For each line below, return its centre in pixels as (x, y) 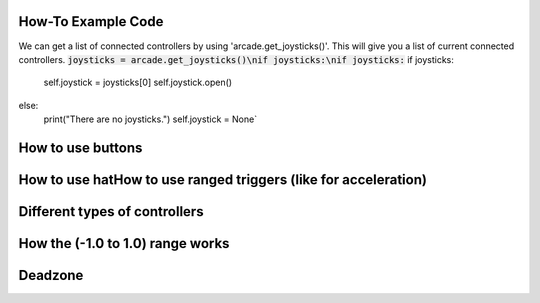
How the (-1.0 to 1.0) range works (124, 243)
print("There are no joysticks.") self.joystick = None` (150, 119)
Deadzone (51, 275)
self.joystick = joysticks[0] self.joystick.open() (138, 82)
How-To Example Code (91, 21)
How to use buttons (80, 147)
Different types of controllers (111, 211)
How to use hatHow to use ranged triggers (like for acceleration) (222, 179)
